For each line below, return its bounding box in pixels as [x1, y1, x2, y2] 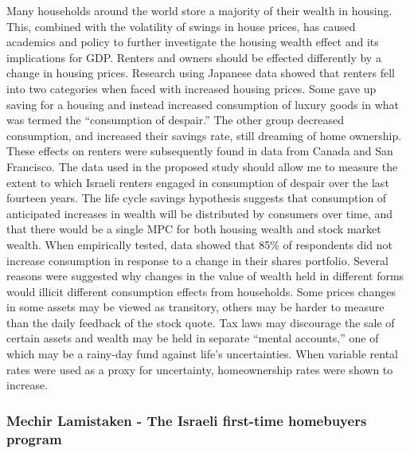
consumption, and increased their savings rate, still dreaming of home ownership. [6, 127, 402, 143]
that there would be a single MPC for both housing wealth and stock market [6, 221, 381, 237]
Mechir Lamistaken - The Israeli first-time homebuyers [6, 410, 367, 430]
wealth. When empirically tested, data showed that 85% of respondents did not [6, 236, 392, 252]
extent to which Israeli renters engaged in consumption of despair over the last [6, 174, 389, 190]
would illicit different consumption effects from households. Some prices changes [6, 283, 396, 299]
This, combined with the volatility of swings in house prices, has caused [6, 18, 356, 34]
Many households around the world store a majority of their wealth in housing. [6, 2, 392, 18]
